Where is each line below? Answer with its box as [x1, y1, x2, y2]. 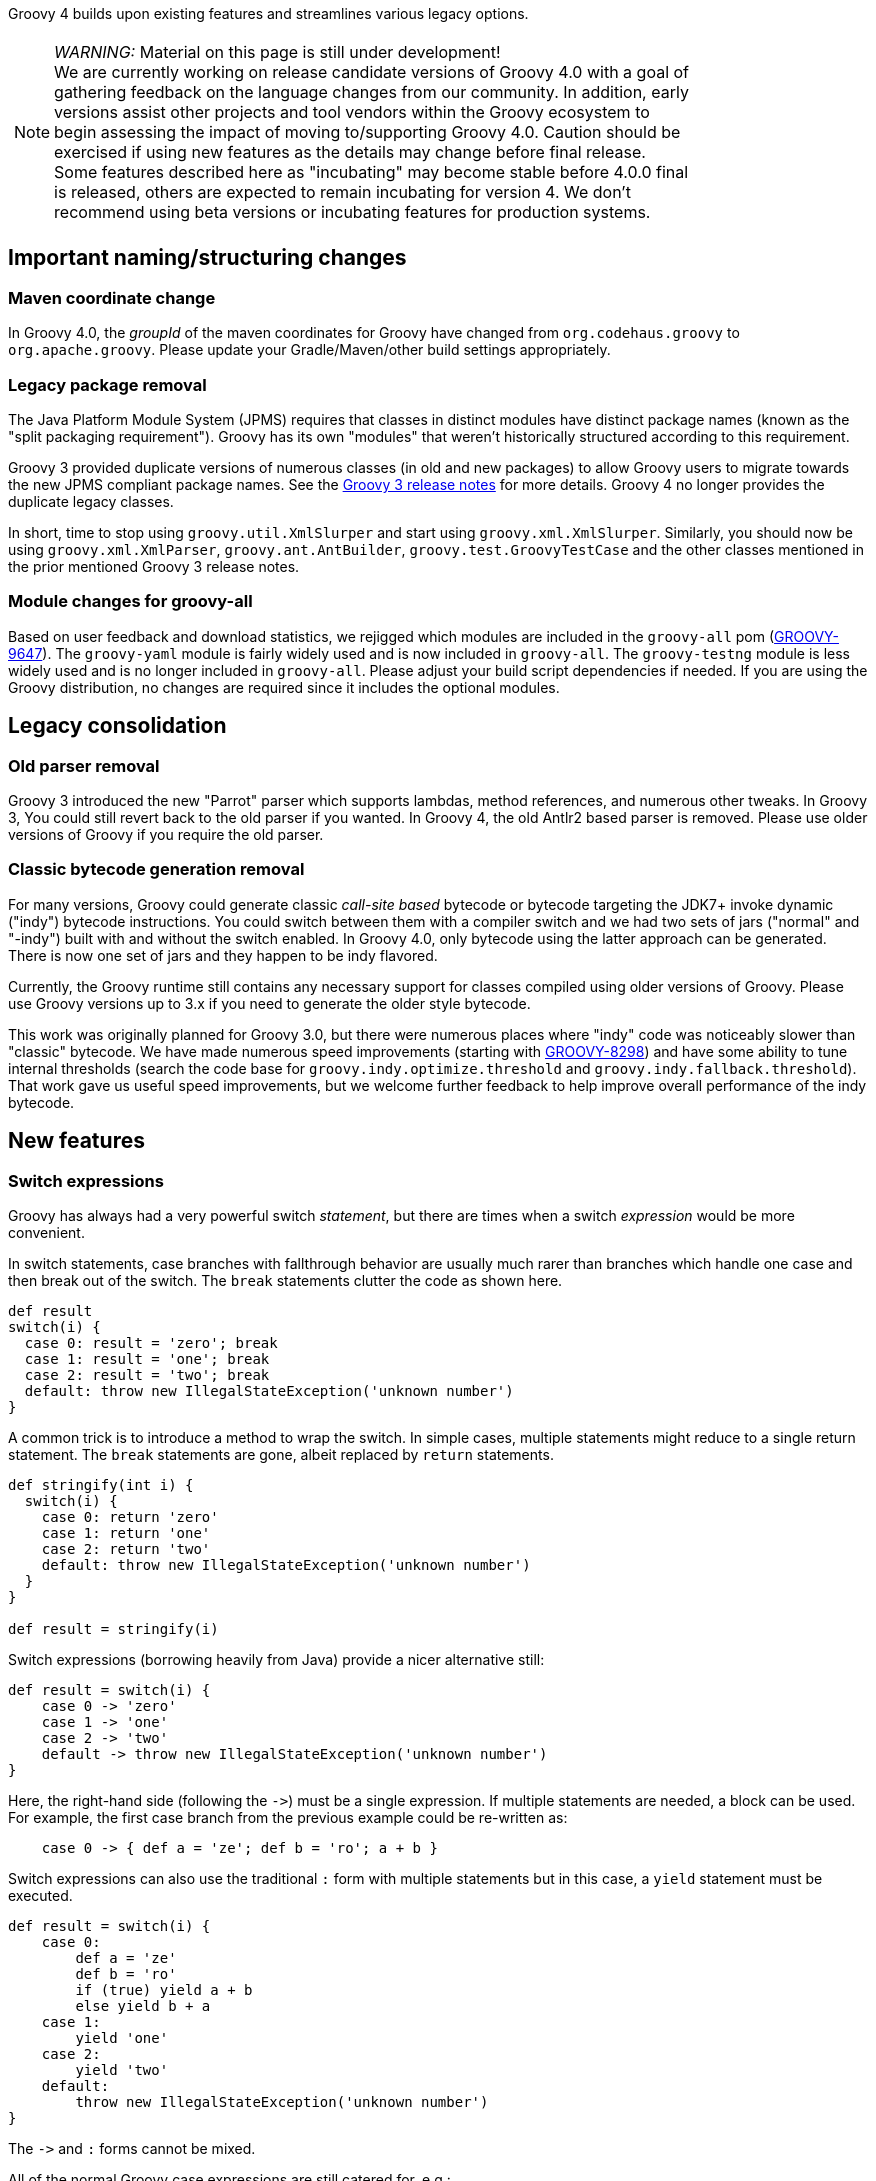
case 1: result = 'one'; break [24, 1350, 270, 1367]
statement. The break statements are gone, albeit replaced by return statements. [8, 1445, 554, 1463]
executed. [8, 1886, 73, 1904]
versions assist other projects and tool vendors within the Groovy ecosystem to [54, 102, 650, 122]
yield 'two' [75, 2061, 169, 2078]
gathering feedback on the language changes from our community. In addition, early [54, 82, 689, 102]
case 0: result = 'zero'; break [24, 1334, 278, 1351]
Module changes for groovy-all [8, 591, 253, 612]
